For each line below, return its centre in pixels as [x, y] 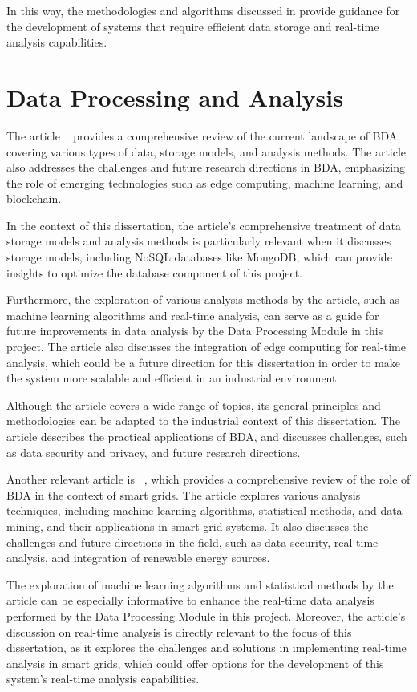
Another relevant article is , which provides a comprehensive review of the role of [208, 479]
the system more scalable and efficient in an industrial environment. [173, 378]
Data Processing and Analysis [175, 97]
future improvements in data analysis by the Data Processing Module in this [195, 331]
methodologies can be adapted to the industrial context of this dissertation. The [203, 421]
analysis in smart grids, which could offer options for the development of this [195, 663]
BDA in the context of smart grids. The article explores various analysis [184, 494]
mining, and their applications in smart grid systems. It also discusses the [188, 526]
